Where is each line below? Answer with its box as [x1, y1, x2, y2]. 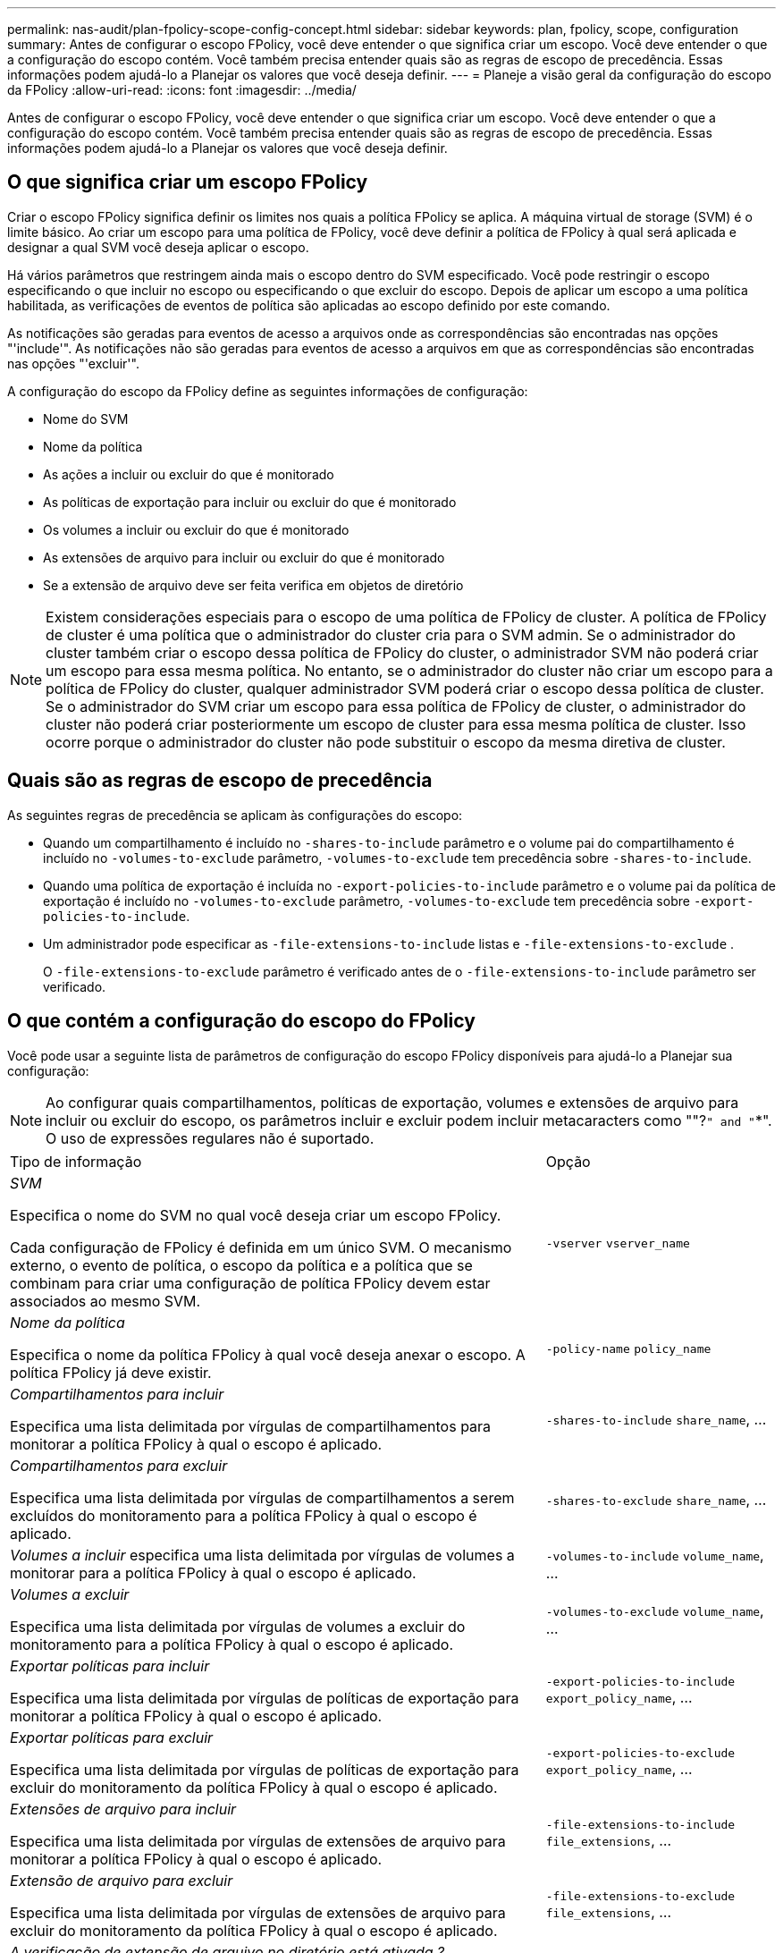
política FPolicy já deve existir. [10, 1363, 212, 1382]
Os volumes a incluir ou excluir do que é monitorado [43, 521, 349, 537]
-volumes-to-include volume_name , [545, 1545, 764, 1564]
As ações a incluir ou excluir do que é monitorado [43, 466, 334, 482]
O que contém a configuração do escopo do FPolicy [7, 1010, 476, 1033]
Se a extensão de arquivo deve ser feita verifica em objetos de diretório [43, 577, 464, 593]
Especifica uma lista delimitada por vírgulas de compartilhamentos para [10, 1416, 492, 1435]
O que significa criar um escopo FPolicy [7, 171, 368, 194]
